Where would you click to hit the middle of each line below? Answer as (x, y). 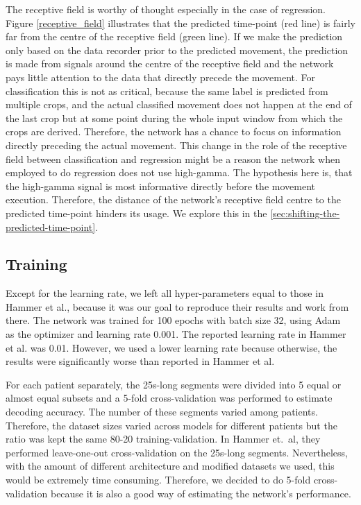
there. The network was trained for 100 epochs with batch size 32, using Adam (173, 320)
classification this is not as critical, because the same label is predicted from (167, 91)
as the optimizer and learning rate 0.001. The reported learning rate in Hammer (176, 334)
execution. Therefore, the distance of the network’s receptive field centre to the (173, 199)
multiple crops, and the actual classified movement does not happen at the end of (179, 104)
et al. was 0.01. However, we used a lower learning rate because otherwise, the (171, 347)
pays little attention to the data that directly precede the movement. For (161, 77)
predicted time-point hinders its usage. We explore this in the (136, 213)
